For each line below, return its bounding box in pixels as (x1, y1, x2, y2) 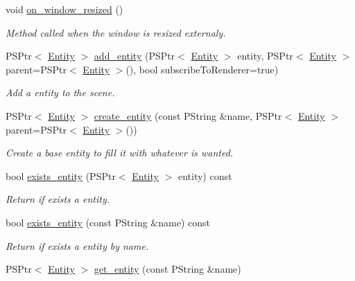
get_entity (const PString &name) (94, 262, 241, 276)
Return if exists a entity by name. (6, 238, 149, 253)
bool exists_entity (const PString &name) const (6, 215, 210, 229)
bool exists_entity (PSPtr (6, 168, 116, 183)
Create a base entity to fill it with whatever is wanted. (6, 145, 234, 160)
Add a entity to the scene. (6, 85, 115, 100)
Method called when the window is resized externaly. (6, 25, 226, 39)
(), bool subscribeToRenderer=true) (125, 62, 279, 76)
